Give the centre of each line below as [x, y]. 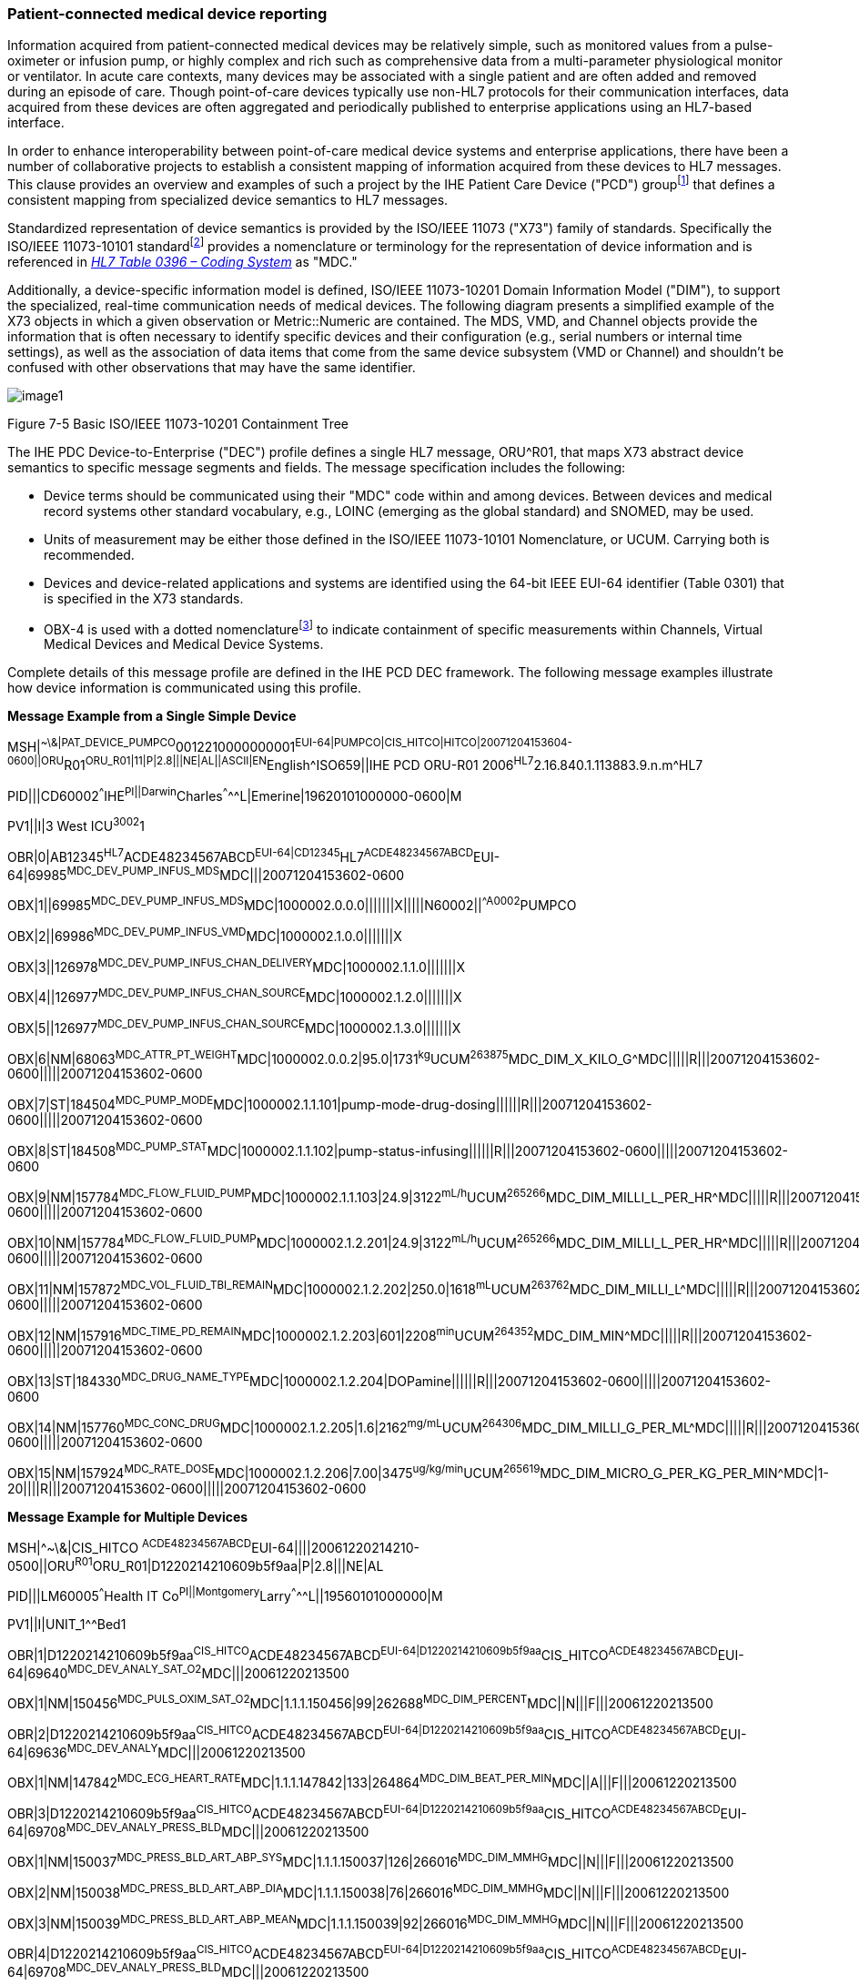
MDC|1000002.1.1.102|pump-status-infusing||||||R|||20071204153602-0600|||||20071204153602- [497, 1150]
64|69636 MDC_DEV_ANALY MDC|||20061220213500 [157, 1751]
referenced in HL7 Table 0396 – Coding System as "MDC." [182, 261]
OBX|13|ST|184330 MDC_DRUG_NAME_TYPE [129, 1380]
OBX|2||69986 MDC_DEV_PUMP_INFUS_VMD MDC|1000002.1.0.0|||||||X [205, 934]
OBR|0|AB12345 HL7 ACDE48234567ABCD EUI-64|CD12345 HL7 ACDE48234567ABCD [241, 855]
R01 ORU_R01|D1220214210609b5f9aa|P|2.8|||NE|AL [229, 1564]
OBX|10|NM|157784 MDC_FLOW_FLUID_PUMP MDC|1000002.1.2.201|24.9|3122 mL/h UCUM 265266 [282, 1241]
